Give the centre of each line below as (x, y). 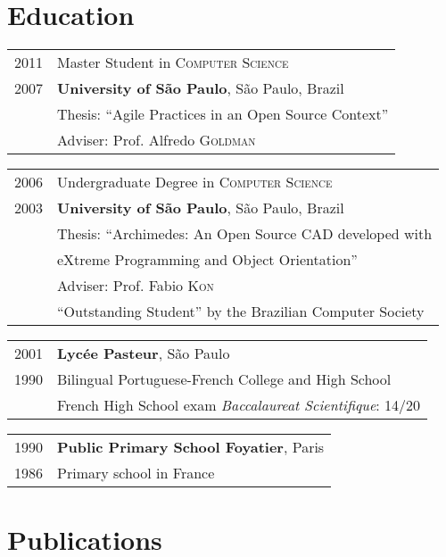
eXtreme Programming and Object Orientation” (207, 260)
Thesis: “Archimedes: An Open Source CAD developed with (245, 234)
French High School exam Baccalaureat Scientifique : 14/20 (239, 405)
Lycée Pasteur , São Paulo (144, 353)
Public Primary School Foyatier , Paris (191, 447)
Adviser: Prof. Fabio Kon (136, 286)
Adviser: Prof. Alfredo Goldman (157, 140)
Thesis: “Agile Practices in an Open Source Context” (223, 114)
